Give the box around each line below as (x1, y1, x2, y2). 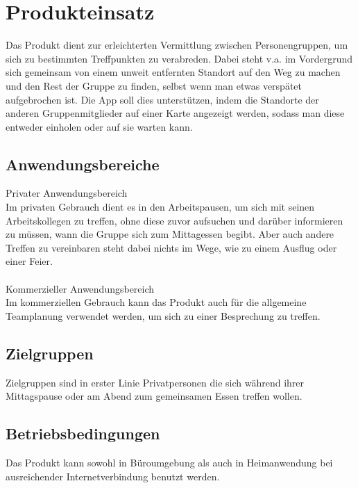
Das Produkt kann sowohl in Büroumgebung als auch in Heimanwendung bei (6, 455, 333, 470)
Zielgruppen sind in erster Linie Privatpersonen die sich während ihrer (6, 375, 304, 389)
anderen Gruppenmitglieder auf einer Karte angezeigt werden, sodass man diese (6, 106, 345, 120)
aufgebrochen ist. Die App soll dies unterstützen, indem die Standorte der (6, 92, 319, 106)
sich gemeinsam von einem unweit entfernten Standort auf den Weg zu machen (6, 65, 341, 79)
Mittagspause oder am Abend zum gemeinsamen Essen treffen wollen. (6, 389, 302, 403)
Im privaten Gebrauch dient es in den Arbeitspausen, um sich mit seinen (6, 200, 315, 214)
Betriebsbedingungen (6, 423, 160, 444)
